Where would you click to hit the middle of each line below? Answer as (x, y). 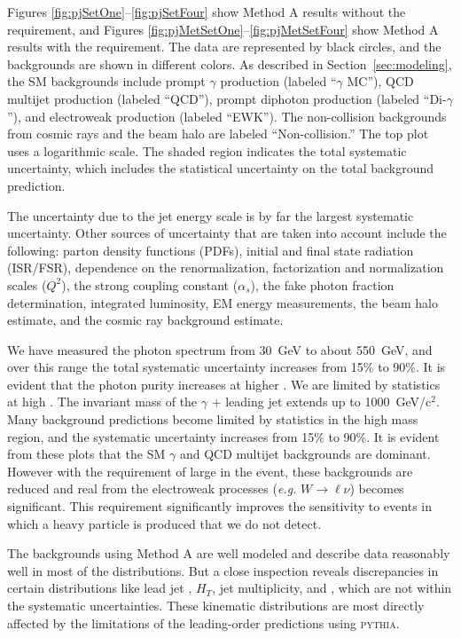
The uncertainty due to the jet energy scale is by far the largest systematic (211, 215)
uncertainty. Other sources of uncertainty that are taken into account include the (227, 233)
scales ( (27, 284)
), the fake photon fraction (322, 284)
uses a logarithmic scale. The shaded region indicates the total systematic (207, 150)
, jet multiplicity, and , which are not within (332, 588)
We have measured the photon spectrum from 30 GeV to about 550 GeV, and (220, 349)
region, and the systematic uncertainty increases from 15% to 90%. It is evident (223, 436)
